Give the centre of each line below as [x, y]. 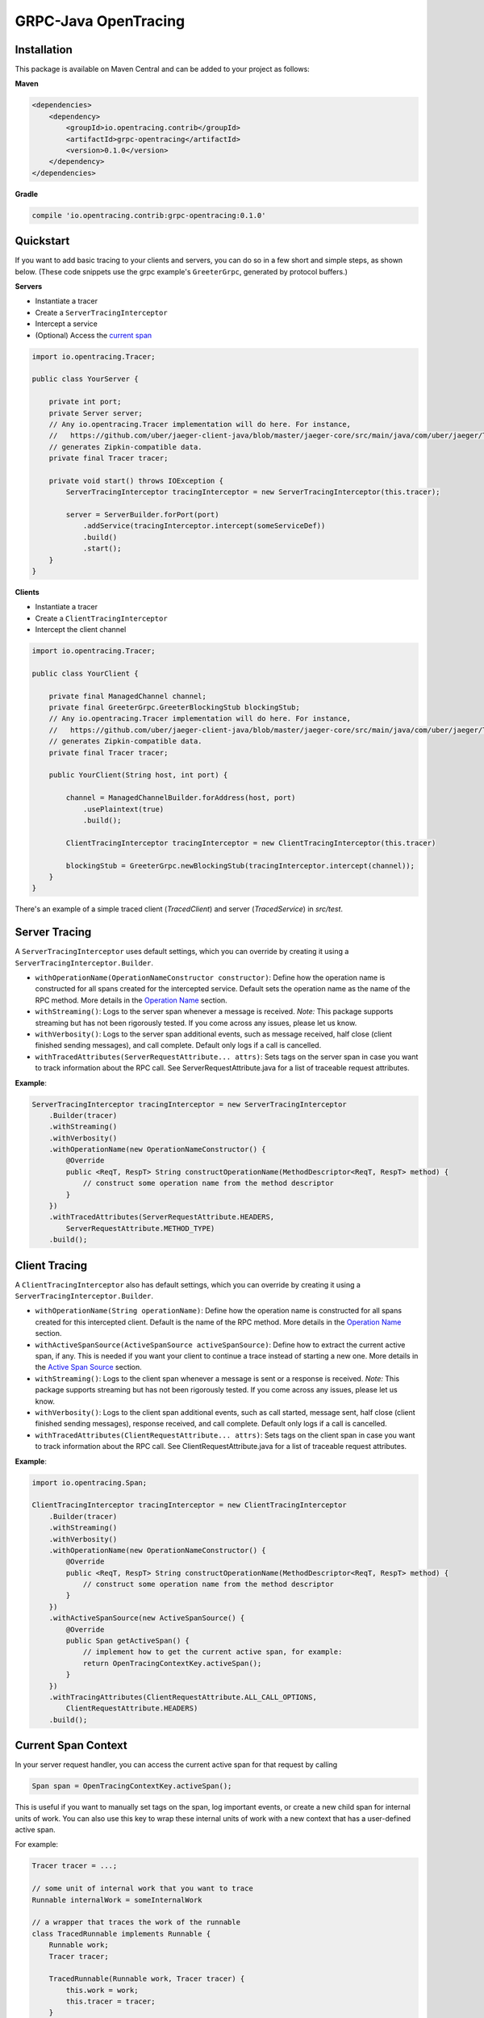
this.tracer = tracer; [111, 2001]
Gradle [27, 194]
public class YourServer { [85, 379]
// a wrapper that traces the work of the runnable [136, 1922]
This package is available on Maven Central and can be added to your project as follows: [162, 69]
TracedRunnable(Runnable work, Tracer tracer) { [147, 1979]
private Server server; [96, 413]
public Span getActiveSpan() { [127, 1641]
